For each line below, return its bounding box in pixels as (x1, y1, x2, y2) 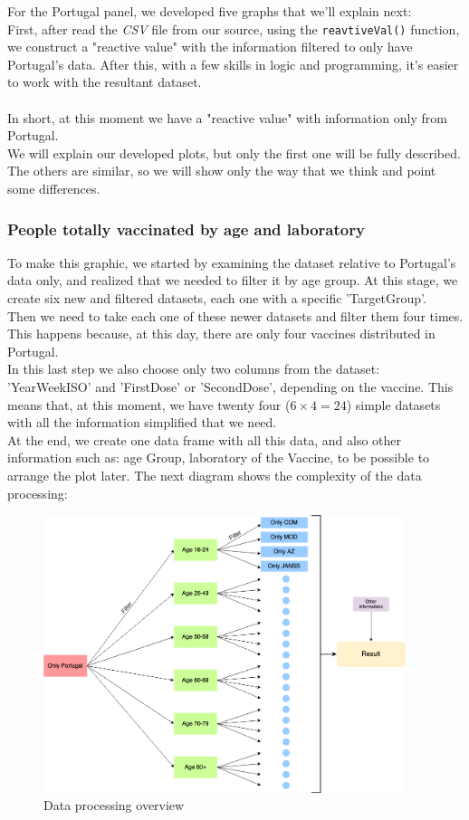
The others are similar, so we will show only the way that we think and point (7, 161, 436, 180)
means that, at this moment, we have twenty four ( (7, 395, 291, 414)
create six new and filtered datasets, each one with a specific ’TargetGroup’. (7, 289, 426, 307)
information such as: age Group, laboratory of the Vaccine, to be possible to (7, 448, 430, 467)
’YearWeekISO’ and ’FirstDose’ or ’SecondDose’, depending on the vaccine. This (7, 377, 454, 396)
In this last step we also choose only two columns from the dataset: (7, 359, 380, 378)
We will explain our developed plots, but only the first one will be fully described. (7, 143, 461, 162)
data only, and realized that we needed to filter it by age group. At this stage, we (7, 271, 458, 290)
